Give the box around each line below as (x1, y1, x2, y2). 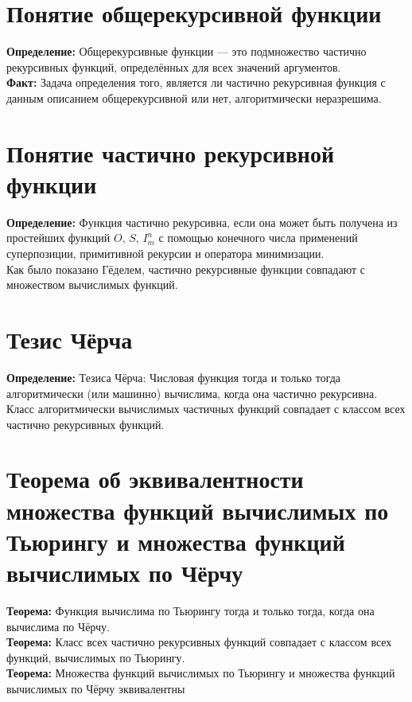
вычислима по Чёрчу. (6, 618, 110, 634)
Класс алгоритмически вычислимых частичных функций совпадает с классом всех (6, 400, 406, 417)
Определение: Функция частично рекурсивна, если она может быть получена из (6, 213, 398, 230)
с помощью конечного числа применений (158, 229, 358, 246)
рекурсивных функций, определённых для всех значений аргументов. (6, 58, 341, 75)
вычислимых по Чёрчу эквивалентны (6, 680, 185, 696)
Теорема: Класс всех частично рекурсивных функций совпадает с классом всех (6, 634, 392, 650)
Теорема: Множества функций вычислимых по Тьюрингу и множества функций (6, 665, 395, 681)
